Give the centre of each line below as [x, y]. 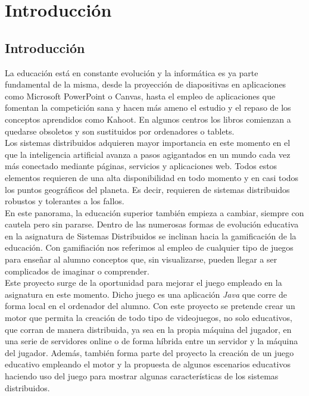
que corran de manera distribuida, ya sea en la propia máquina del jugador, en [148, 329]
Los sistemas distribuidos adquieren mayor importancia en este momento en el [148, 143]
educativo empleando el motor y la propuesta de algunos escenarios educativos [148, 364]
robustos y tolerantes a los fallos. [65, 201]
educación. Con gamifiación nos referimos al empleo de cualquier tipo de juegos [149, 247]
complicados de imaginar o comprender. [77, 271]
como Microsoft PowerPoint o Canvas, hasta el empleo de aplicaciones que [140, 96]
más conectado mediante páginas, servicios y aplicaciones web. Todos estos [141, 166]
